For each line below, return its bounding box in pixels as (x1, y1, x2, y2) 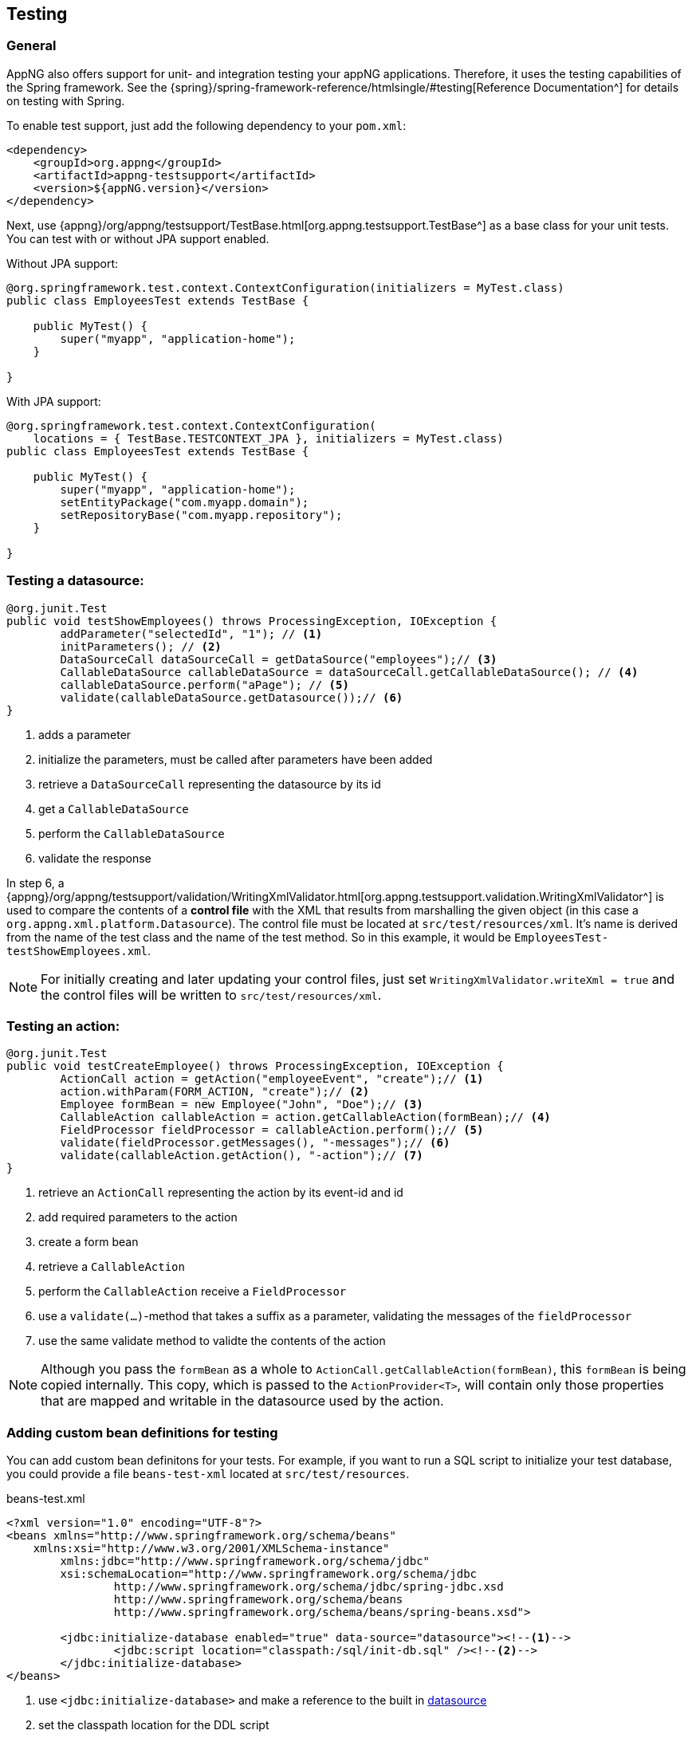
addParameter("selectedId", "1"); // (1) (60, 627, 323, 640)
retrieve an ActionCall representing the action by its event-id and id (38, 1186, 403, 1200)
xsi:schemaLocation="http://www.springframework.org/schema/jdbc (60, 1567, 478, 1581)
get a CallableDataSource (38, 801, 189, 816)
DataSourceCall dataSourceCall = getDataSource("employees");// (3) (60, 652, 497, 666)
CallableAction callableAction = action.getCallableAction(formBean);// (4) (60, 1111, 551, 1124)
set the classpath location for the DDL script (38, 1718, 269, 1732)
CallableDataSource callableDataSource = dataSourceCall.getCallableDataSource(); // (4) (60, 665, 639, 678)
